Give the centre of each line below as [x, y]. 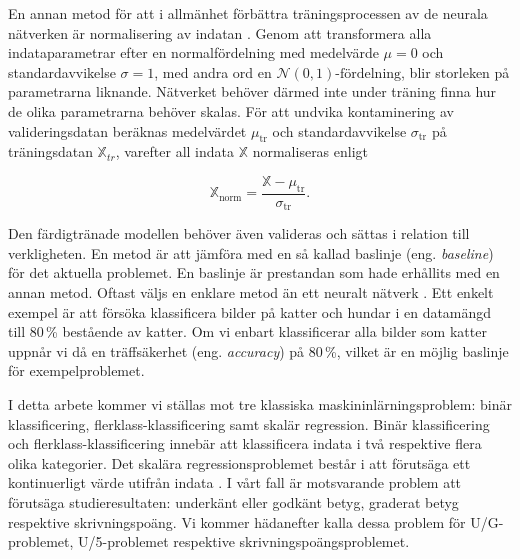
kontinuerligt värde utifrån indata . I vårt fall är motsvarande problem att [235, 482]
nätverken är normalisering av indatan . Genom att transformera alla [220, 32]
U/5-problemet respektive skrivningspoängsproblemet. [244, 541]
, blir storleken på [455, 71]
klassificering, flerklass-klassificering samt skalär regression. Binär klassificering [249, 423]
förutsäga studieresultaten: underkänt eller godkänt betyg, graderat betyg [233, 501]
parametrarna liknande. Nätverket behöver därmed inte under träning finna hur [252, 91]
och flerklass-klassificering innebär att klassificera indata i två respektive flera [245, 443]
